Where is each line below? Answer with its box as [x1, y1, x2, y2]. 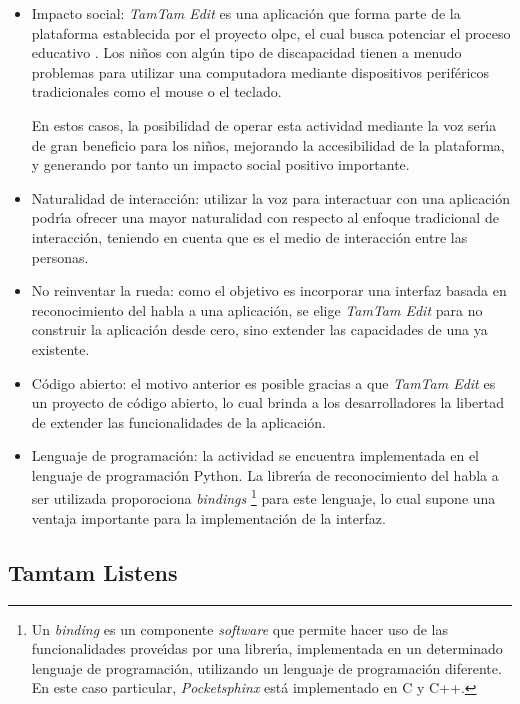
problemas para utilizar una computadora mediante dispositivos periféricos [31, 61, 490, 82]
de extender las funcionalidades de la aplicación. [31, 411, 327, 432]
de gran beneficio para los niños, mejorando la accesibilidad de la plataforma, [31, 134, 505, 155]
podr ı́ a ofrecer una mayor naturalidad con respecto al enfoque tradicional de [31, 207, 499, 228]
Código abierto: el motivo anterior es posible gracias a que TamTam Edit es [31, 372, 496, 393]
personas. [31, 246, 89, 267]
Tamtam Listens [8, 556, 178, 587]
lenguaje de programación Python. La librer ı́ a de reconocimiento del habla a [31, 464, 499, 485]
